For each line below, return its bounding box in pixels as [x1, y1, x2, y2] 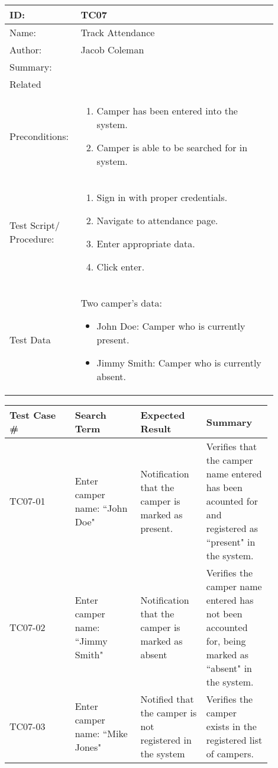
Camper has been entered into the [96, 104, 238, 117]
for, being [206, 634, 246, 648]
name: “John [75, 501, 128, 515]
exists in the [206, 719, 257, 733]
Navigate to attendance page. [96, 213, 218, 227]
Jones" [75, 740, 102, 754]
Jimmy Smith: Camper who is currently [96, 356, 261, 369]
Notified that [140, 692, 194, 706]
